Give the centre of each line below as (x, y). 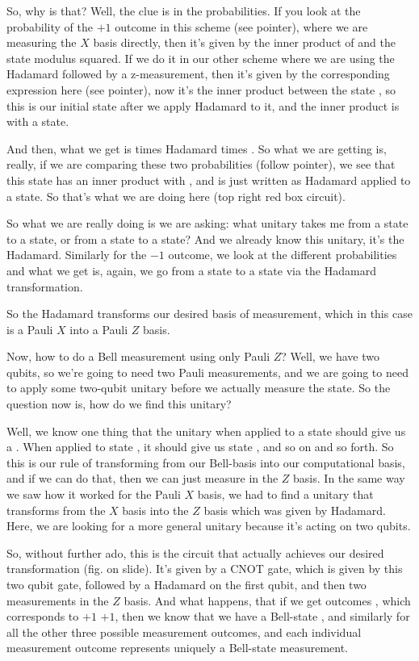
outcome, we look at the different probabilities (283, 255)
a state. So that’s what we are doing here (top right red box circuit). (176, 196)
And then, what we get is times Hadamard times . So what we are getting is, (197, 148)
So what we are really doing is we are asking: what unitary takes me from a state (207, 223)
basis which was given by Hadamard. (295, 510)
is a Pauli (30, 329)
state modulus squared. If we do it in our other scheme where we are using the (201, 58)
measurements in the (58, 600)
